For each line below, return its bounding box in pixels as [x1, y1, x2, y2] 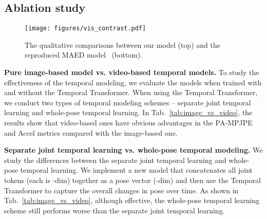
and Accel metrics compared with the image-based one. [4, 127, 178, 138]
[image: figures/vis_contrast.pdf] [25, 25, 146, 32]
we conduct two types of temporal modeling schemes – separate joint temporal [4, 97, 251, 107]
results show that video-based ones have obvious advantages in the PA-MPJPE [4, 117, 253, 128]
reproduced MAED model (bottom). [25, 49, 143, 60]
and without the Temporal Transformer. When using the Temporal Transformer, [4, 87, 258, 98]
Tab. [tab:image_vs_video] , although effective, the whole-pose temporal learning [4, 195, 260, 206]
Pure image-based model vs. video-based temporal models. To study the [4, 67, 259, 78]
